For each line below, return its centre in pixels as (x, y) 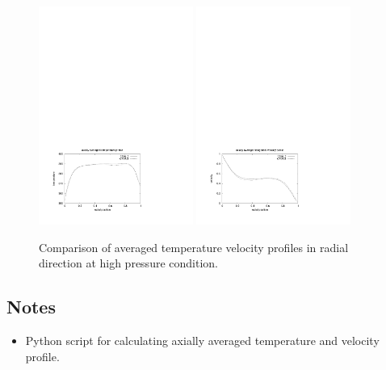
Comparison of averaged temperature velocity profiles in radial (194, 247)
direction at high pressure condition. (128, 263)
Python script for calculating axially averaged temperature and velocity (202, 340)
